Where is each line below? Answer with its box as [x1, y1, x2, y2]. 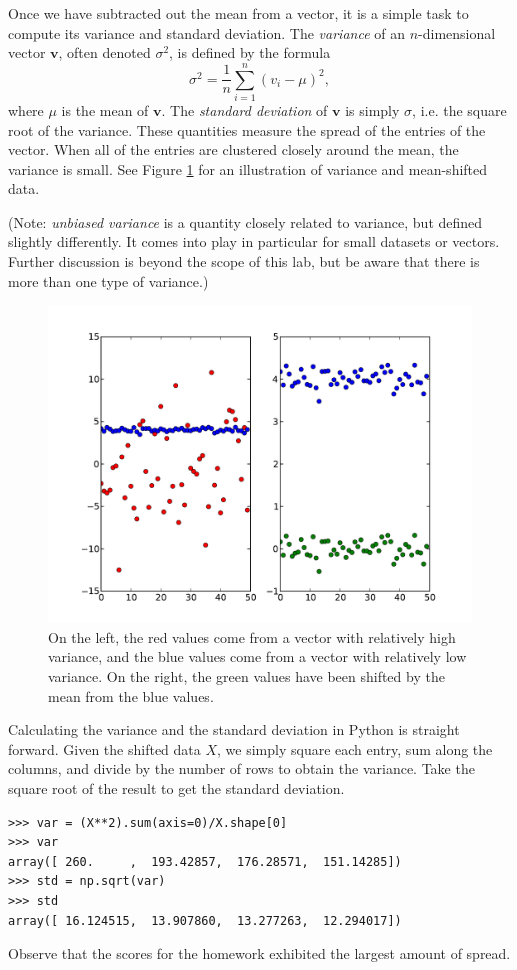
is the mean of [61, 99, 149, 120]
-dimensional [418, 22, 496, 43]
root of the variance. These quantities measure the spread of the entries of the [8, 119, 486, 140]
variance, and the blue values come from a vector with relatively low [48, 646, 467, 667]
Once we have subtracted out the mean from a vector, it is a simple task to [8, 3, 469, 23]
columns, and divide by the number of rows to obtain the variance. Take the [8, 758, 475, 779]
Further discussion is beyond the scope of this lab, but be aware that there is [8, 251, 480, 272]
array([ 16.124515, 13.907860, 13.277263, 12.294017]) [8, 913, 402, 928]
